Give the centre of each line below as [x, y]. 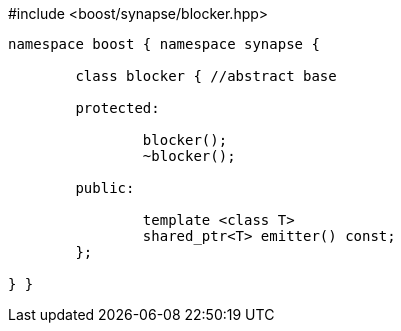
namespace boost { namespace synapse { [164, 44]
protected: [117, 108]
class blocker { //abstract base [206, 76]
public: [105, 188]
